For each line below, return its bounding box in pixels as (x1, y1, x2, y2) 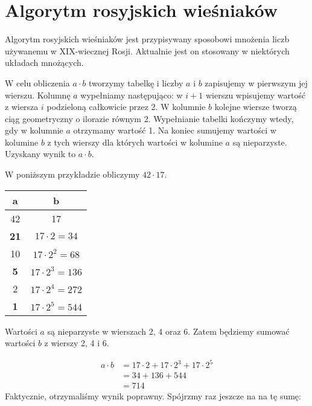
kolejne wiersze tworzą (214, 100, 297, 113)
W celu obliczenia (5, 76, 70, 89)
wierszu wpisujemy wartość (205, 88, 306, 101)
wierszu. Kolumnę (5, 88, 71, 101)
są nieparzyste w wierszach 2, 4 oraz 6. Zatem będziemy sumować (47, 324, 290, 337)
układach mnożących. (5, 56, 84, 69)
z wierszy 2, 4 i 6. (44, 337, 109, 349)
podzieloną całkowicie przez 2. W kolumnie (46, 100, 206, 113)
